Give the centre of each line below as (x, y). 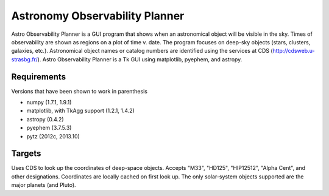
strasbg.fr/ (24, 59)
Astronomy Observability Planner (98, 16)
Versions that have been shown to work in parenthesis (79, 91)
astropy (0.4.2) (45, 119)
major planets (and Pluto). (44, 185)
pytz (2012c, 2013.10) (53, 136)
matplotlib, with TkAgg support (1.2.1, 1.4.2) (81, 111)
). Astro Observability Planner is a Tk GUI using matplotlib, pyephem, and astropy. (140, 59)
